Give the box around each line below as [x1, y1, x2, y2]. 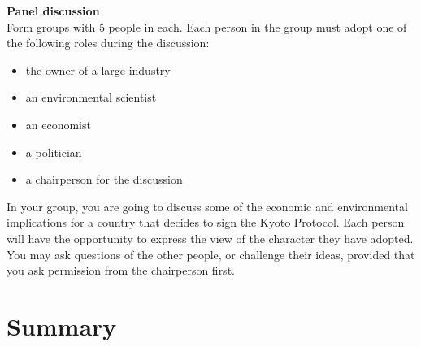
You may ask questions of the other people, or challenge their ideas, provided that [7, 245, 415, 262]
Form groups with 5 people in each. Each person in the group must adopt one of [7, 18, 407, 35]
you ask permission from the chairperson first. [7, 262, 235, 279]
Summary [7, 309, 117, 342]
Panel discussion [7, 2, 100, 19]
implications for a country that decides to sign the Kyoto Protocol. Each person [7, 214, 405, 231]
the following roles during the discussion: [7, 34, 210, 51]
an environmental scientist [25, 89, 157, 106]
